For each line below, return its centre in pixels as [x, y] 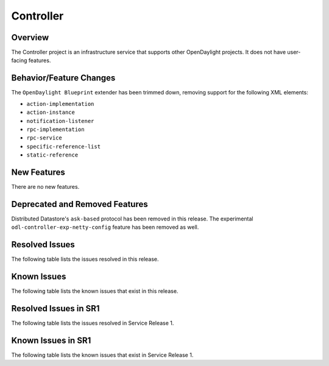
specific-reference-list [63, 146]
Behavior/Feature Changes [63, 78]
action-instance [51, 112]
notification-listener [60, 121]
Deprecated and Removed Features [80, 204]
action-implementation [60, 104]
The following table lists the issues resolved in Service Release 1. [93, 323]
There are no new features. [45, 187]
